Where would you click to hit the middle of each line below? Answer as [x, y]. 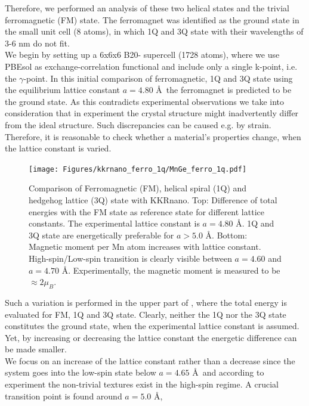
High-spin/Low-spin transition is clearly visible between [130, 258]
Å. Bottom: [226, 235]
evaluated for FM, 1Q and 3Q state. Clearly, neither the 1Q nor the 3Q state [146, 314]
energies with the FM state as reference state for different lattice [146, 211]
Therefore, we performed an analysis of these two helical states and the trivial [147, 8]
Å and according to [228, 372]
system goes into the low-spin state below [81, 372]
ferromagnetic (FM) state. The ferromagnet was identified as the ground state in [152, 19]
